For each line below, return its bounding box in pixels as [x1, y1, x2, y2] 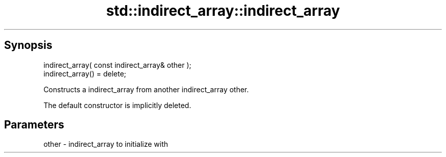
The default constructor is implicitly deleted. [43, 100, 191, 110]
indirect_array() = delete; [43, 69, 126, 78]
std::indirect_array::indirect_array [106, 2, 340, 19]
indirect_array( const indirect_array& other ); [43, 60, 191, 69]
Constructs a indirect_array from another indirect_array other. [43, 85, 249, 94]
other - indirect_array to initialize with [43, 140, 169, 149]
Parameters [4, 118, 64, 132]
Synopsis [4, 39, 52, 52]
